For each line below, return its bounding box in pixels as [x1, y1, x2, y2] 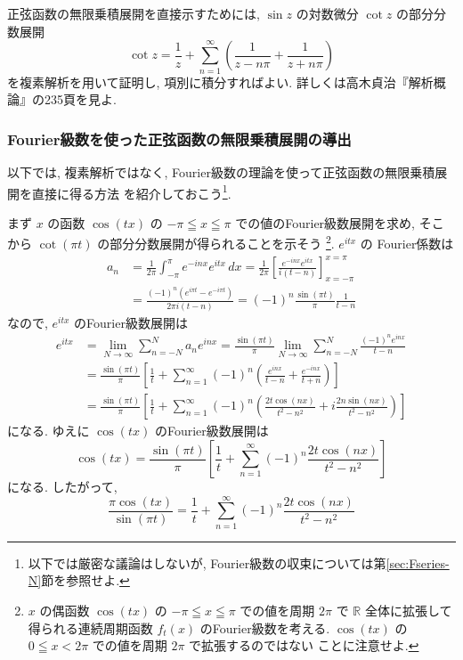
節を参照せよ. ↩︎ [41, 571, 130, 590]
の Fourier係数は [360, 234, 454, 253]
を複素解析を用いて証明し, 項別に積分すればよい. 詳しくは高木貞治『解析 [7, 72, 434, 91]
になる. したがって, [7, 477, 118, 496]
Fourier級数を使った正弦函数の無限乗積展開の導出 [7, 127, 352, 150]
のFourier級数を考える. [199, 618, 330, 637]
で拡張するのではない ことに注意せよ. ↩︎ [189, 636, 419, 655]
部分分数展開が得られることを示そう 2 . [110, 232, 335, 253]
